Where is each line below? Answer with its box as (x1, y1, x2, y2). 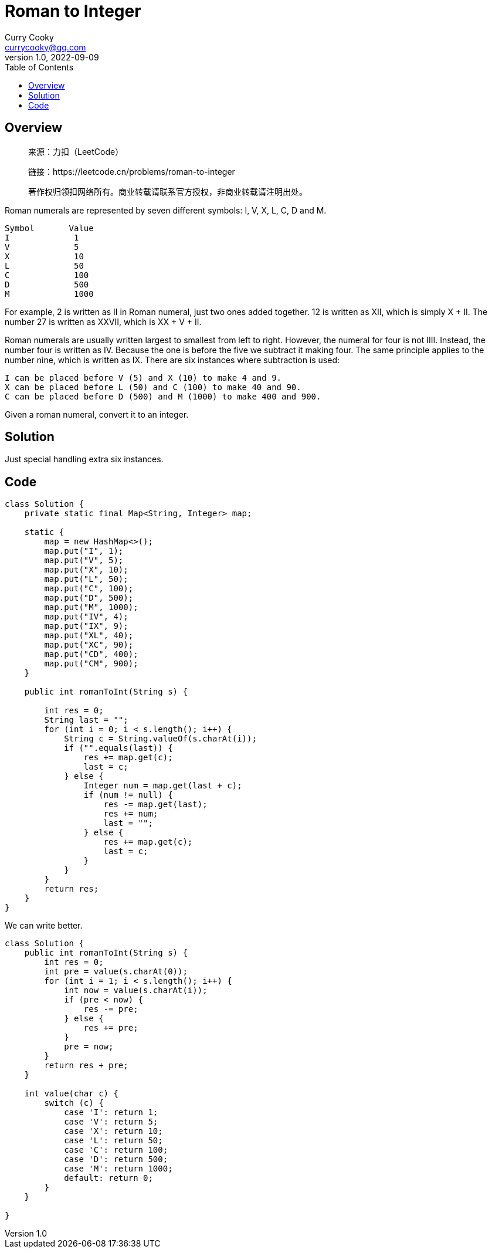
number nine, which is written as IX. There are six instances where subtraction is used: (5, 354, 340, 365)
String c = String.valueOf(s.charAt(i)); (64, 734, 257, 744)
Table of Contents (5, 62, 74, 72)
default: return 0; (64, 1173, 153, 1183)
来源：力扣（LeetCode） (28, 146, 124, 157)
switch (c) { (44, 1098, 104, 1108)
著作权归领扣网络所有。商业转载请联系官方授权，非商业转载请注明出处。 (28, 186, 307, 197)
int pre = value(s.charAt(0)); (44, 967, 188, 977)
